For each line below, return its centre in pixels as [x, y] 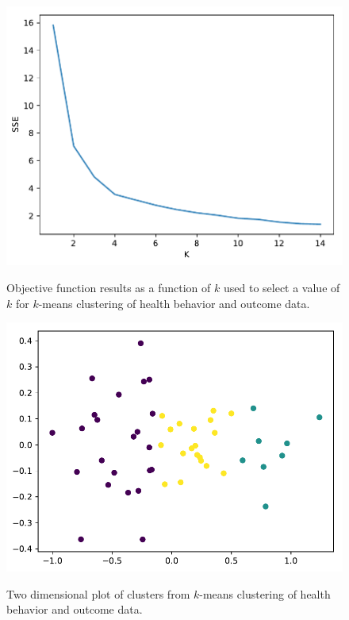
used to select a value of [282, 287]
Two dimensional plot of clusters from [98, 593]
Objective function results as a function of [109, 287]
